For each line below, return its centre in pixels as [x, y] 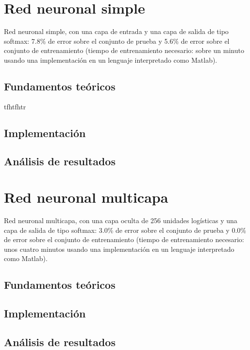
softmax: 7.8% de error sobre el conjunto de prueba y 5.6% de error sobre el [117, 41]
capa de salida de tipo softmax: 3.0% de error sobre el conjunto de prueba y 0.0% [125, 230]
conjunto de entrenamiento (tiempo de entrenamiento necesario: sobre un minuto [124, 50]
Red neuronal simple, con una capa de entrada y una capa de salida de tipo [116, 31]
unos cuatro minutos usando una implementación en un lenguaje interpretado [119, 249]
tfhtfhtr [15, 106]
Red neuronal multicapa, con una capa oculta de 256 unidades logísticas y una [121, 220]
